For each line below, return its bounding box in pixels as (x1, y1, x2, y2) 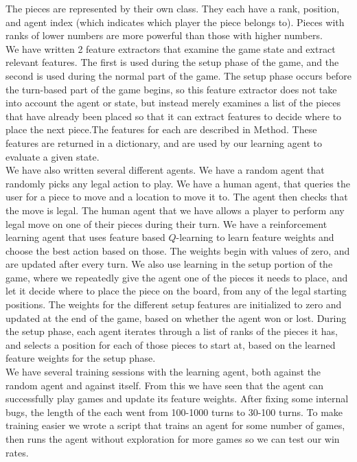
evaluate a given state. (5, 149, 100, 163)
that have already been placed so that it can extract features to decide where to (5, 108, 342, 123)
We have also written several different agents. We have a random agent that (5, 163, 325, 177)
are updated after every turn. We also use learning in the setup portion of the (5, 257, 333, 271)
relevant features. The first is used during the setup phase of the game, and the (5, 55, 339, 69)
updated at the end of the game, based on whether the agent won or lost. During (5, 310, 347, 325)
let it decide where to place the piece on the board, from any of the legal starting (5, 284, 347, 298)
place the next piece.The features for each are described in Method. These (5, 122, 317, 137)
